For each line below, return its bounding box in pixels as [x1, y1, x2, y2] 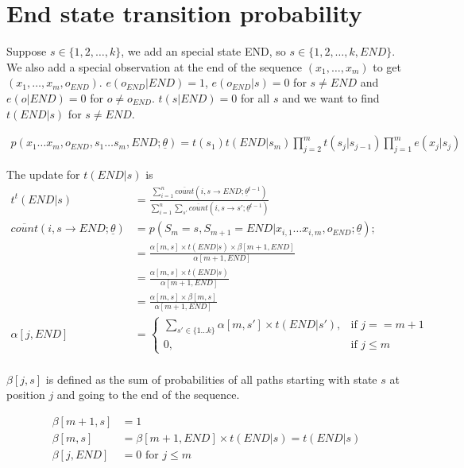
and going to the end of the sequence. [56, 386, 240, 403]
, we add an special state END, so [121, 43, 286, 60]
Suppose [6, 43, 47, 60]
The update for [6, 165, 80, 182]
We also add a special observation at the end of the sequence [6, 58, 303, 75]
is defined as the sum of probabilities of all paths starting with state [45, 370, 377, 387]
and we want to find [282, 89, 380, 106]
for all [241, 89, 270, 106]
